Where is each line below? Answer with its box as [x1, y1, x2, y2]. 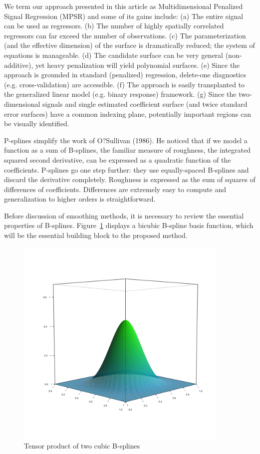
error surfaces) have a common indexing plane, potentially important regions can [4, 108, 252, 119]
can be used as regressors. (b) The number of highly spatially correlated [4, 20, 224, 31]
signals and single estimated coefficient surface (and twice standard [42, 98, 248, 109]
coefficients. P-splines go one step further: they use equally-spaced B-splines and [4, 164, 249, 175]
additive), [4, 59, 33, 70]
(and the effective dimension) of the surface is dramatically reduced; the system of [4, 40, 255, 50]
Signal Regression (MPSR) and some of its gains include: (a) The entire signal [4, 10, 244, 21]
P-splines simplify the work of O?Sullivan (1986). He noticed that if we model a [4, 135, 248, 145]
